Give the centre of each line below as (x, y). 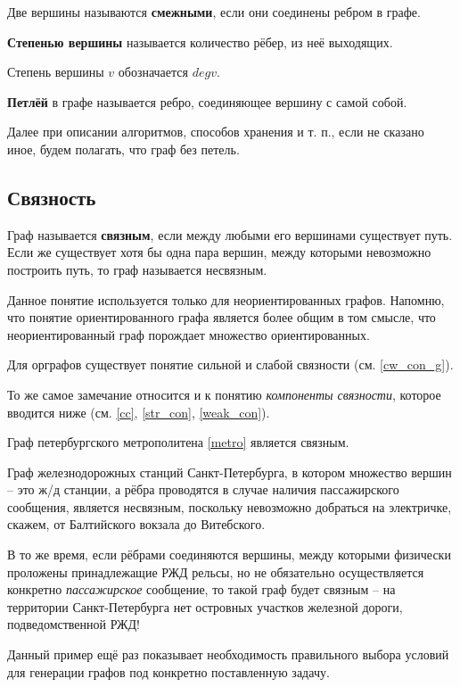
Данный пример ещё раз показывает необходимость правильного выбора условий (228, 654)
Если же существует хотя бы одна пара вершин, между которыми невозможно (219, 252)
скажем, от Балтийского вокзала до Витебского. (136, 524)
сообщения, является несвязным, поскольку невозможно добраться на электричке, (230, 506)
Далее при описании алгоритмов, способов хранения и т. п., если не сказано (216, 132)
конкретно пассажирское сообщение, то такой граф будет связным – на (201, 589)
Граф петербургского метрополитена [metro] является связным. (178, 442)
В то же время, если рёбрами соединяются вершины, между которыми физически (229, 555)
